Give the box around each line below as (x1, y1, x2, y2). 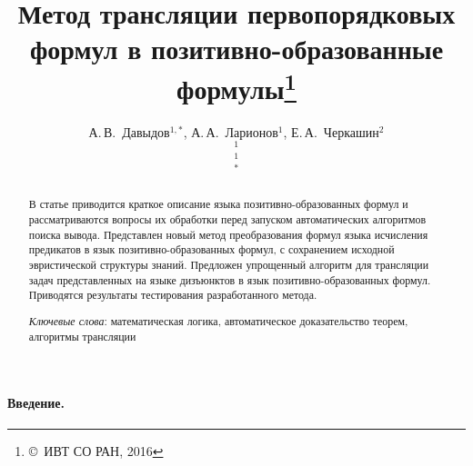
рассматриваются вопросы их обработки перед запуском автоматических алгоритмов (28, 212, 427, 227)
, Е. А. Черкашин (283, 122, 379, 141)
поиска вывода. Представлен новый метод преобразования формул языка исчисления (28, 226, 428, 242)
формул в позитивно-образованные (29, 30, 444, 67)
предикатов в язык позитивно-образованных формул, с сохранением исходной (28, 242, 395, 257)
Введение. (7, 393, 65, 412)
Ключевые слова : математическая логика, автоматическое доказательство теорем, (28, 312, 408, 328)
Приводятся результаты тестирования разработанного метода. (28, 287, 317, 302)
